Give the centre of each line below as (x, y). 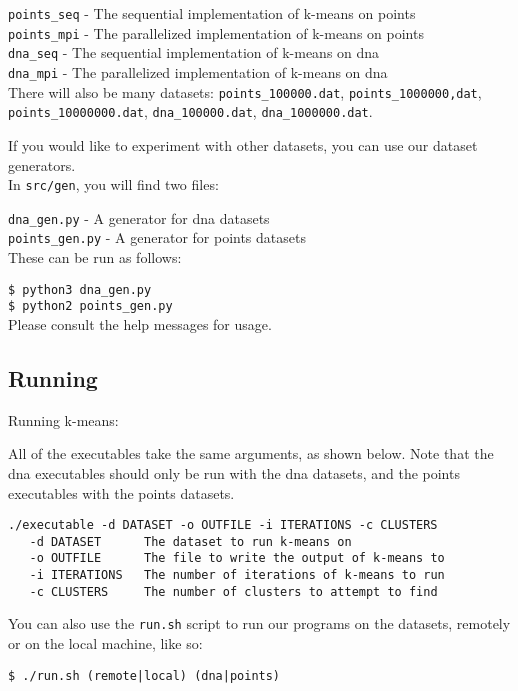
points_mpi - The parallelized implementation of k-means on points (216, 32)
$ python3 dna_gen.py (80, 289)
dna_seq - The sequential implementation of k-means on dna (194, 52)
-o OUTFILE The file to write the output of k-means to (237, 558)
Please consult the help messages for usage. (140, 324)
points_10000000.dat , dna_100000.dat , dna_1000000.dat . (190, 111)
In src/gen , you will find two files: (113, 184)
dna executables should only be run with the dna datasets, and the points (234, 472)
